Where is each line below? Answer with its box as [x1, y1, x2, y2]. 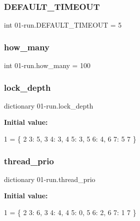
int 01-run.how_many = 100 [4, 60, 91, 71]
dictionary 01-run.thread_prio [4, 174, 95, 184]
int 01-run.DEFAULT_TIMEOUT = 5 [4, 20, 122, 30]
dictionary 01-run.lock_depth [4, 100, 93, 110]
